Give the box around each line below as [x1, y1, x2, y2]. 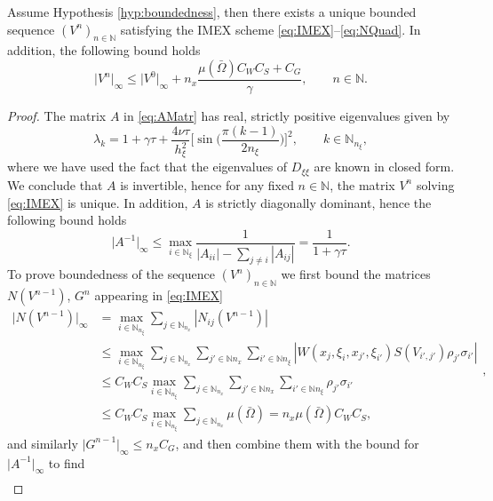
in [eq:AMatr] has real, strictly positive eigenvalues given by [123, 107, 450, 125]
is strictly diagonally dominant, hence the [205, 193, 432, 211]
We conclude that [7, 175, 103, 194]
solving [416, 175, 455, 194]
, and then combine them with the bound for [175, 433, 419, 452]
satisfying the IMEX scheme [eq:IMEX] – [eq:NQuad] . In [120, 20, 421, 38]
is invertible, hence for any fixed [120, 175, 294, 194]
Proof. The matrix [7, 107, 107, 125]
